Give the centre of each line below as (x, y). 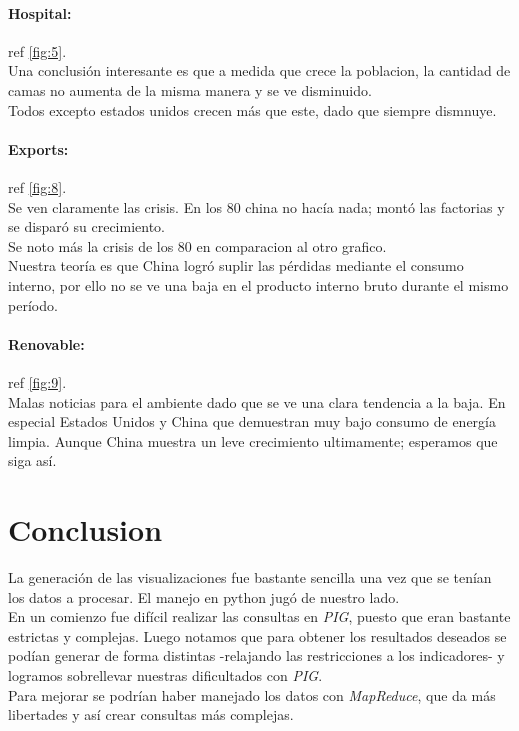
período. (33, 304)
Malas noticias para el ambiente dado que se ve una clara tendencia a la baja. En (257, 401)
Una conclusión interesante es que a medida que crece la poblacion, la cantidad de (259, 70)
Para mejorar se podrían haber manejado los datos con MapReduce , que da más (252, 694)
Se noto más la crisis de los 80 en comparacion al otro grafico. (197, 245)
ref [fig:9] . (37, 381)
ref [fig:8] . (37, 186)
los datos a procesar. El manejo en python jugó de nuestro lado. (204, 596)
